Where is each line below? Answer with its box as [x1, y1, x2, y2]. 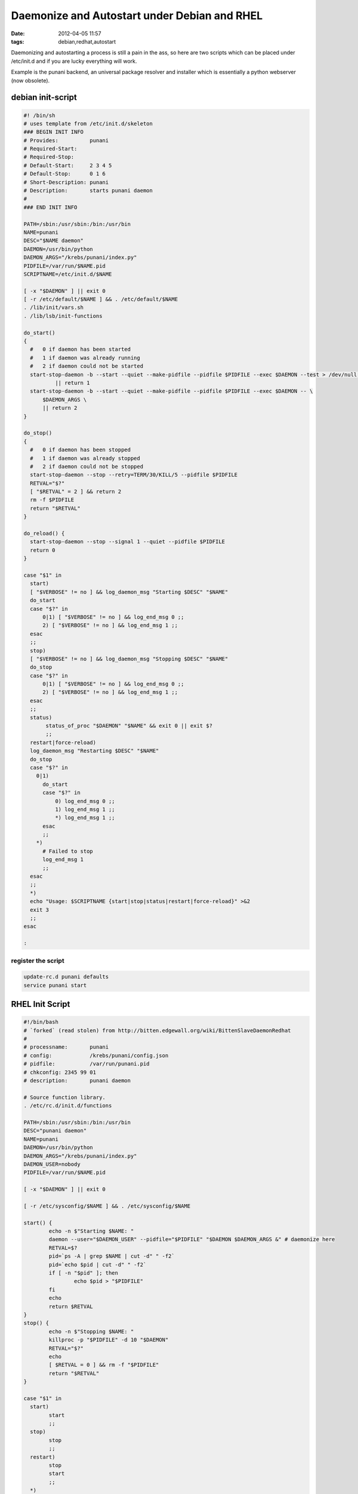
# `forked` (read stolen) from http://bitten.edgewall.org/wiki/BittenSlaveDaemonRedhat [23, 1027, 292, 1034]
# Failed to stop [42, 847, 94, 855]
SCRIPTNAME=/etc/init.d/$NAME [23, 271, 112, 277]
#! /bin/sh [23, 112, 55, 119]
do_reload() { [23, 530, 65, 537]
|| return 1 [54, 379, 90, 386]
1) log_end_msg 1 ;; [54, 806, 116, 813]
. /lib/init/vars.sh [23, 304, 84, 311]
